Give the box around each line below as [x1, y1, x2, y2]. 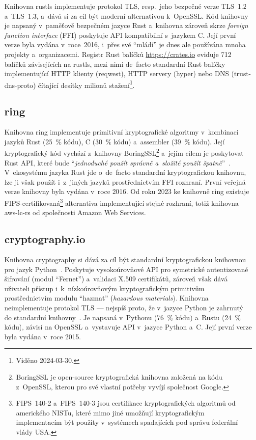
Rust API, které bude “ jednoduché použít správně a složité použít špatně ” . [4, 157, 230, 167]
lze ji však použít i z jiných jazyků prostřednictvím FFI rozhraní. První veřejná [4, 176, 246, 187]
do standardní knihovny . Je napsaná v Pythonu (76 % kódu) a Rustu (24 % [4, 312, 241, 322]
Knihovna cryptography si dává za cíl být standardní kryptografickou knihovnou [4, 254, 246, 265]
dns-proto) [4, 80, 36, 90]
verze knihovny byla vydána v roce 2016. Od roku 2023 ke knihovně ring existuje [4, 186, 249, 196]
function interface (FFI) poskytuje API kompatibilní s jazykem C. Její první [4, 29, 236, 40]
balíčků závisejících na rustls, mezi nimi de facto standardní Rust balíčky [4, 58, 226, 69]
